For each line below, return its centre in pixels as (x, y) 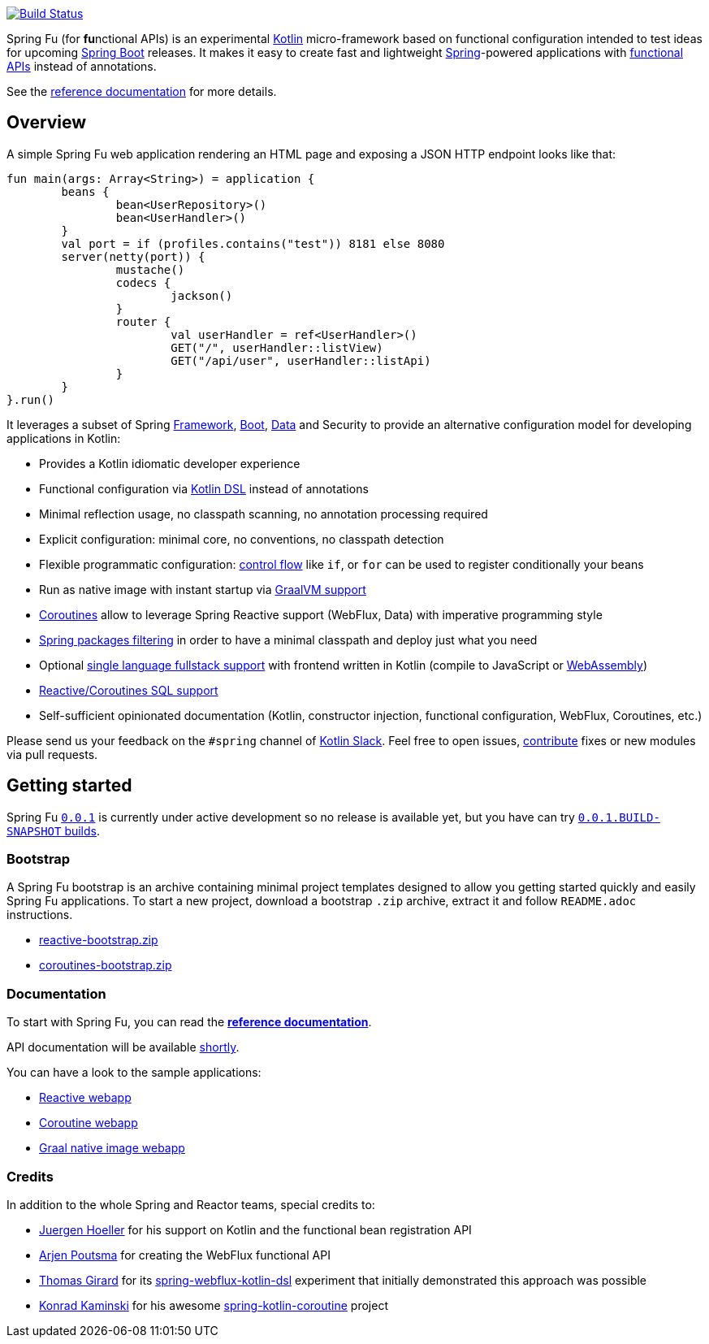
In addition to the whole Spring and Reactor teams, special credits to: (191, 1204)
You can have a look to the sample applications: (134, 1073)
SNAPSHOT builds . (54, 830)
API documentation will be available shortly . (123, 1047)
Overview (47, 123)
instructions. (40, 915)
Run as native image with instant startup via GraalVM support (203, 589)
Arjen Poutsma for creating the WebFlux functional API (185, 1255)
